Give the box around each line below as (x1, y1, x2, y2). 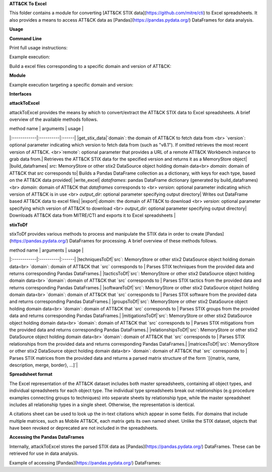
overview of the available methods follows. (9, 116, 98, 123)
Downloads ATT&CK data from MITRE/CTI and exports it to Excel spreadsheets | (9, 212, 176, 218)
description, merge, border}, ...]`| (9, 362, 78, 368)
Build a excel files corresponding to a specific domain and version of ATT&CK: (9, 63, 171, 69)
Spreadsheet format (9, 371, 53, 377)
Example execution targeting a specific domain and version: (9, 82, 133, 88)
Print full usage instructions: (9, 44, 68, 50)
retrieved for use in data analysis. (9, 450, 79, 456)
